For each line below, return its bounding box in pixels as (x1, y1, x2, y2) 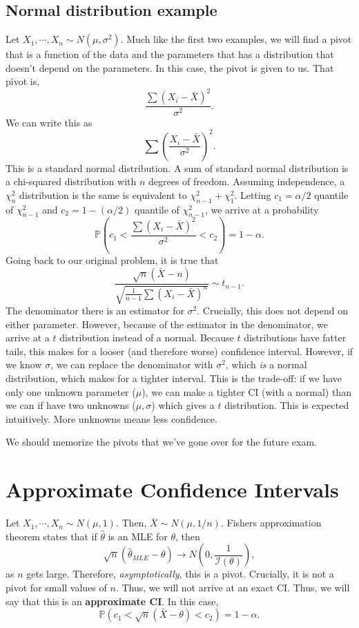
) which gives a (151, 398, 215, 412)
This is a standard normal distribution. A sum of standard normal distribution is (6, 160, 349, 175)
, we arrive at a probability (204, 202, 319, 216)
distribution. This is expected (224, 398, 349, 412)
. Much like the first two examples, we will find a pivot (120, 32, 352, 46)
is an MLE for (108, 529, 168, 543)
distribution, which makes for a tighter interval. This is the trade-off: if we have (6, 371, 342, 386)
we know (6, 357, 42, 372)
